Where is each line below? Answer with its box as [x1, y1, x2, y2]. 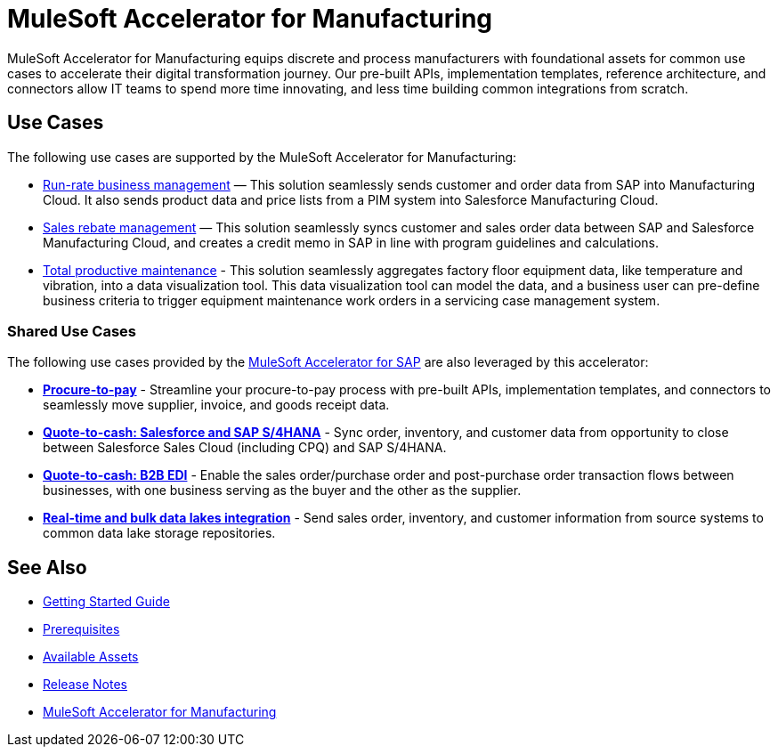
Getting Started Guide [43, 594, 170, 610]
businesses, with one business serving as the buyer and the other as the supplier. [43, 482, 522, 499]
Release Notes [43, 677, 127, 693]
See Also [7, 555, 87, 579]
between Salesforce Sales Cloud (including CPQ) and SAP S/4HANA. [43, 440, 447, 456]
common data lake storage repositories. [43, 525, 276, 541]
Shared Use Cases [7, 321, 137, 340]
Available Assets [43, 649, 139, 665]
